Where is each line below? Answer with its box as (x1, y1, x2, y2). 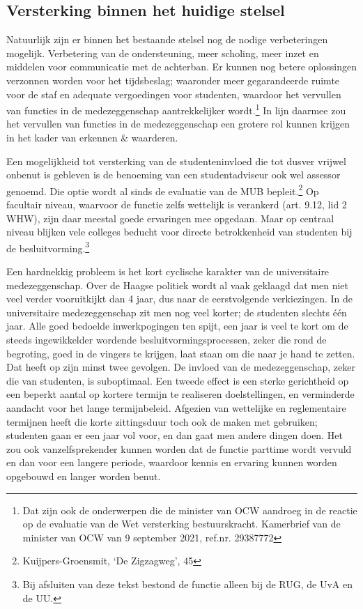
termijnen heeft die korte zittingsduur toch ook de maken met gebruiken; (6, 414, 318, 429)
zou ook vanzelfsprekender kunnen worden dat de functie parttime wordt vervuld (6, 441, 352, 456)
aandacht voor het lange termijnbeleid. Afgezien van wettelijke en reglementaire (6, 401, 346, 415)
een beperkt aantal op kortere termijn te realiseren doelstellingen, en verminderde (6, 387, 355, 401)
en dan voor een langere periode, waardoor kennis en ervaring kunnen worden (6, 455, 337, 470)
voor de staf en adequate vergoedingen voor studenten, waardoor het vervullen (6, 86, 341, 101)
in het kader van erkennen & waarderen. (6, 130, 178, 145)
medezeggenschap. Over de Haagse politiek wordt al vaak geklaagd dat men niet (6, 277, 348, 292)
